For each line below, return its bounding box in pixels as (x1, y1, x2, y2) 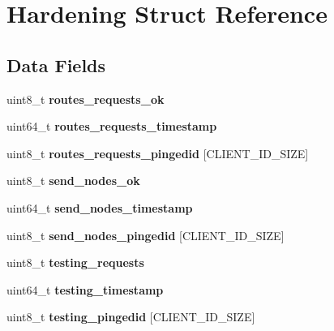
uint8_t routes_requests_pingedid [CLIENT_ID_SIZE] (6, 144, 309, 161)
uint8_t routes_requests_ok (6, 90, 165, 107)
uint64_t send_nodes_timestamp (6, 199, 193, 216)
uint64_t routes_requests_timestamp (6, 118, 217, 135)
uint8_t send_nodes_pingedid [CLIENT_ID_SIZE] (6, 226, 285, 243)
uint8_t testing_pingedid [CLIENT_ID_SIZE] (6, 308, 255, 325)
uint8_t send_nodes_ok (6, 172, 140, 189)
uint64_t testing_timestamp (6, 281, 164, 298)
